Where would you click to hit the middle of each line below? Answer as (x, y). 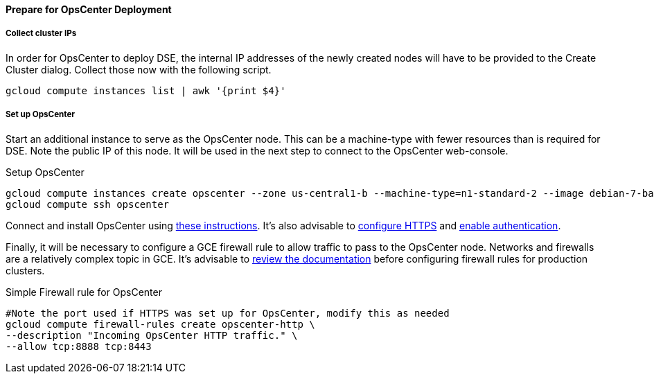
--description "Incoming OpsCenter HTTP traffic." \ (152, 335)
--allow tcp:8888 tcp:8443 (79, 346)
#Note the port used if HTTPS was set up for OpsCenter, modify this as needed (228, 313)
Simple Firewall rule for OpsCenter (84, 292)
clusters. (25, 270)
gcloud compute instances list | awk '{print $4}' (146, 90)
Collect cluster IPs (41, 34)
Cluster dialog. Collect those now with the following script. (139, 69)
